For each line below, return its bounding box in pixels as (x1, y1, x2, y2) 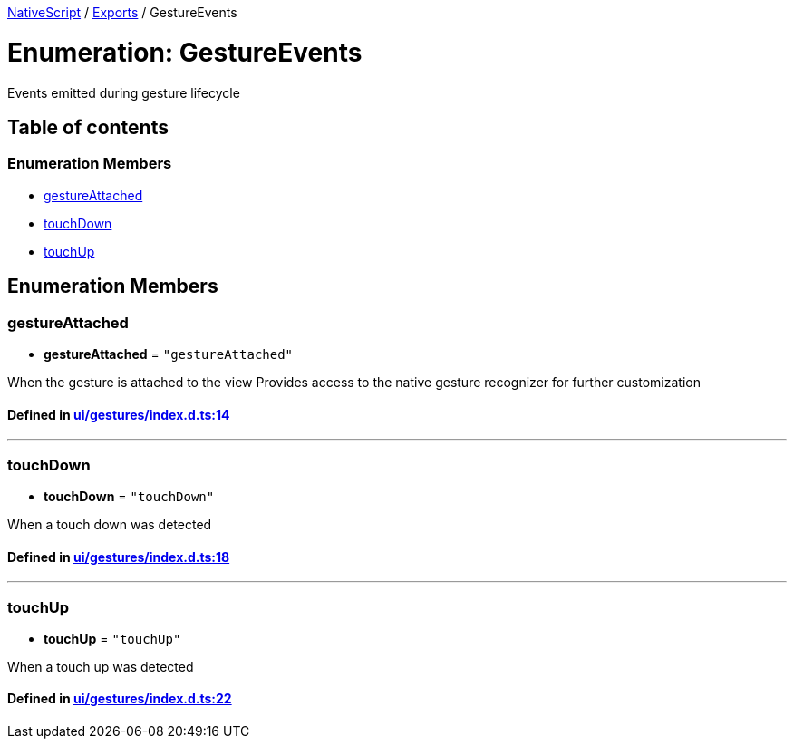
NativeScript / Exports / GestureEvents (7, 5, 237, 20)
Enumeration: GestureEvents (7, 36, 363, 68)
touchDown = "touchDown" (44, 488, 215, 504)
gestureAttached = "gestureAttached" (44, 345, 294, 362)
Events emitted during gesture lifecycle (7, 84, 240, 101)
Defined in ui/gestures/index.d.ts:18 (7, 548, 230, 565)
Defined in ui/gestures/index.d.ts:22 (7, 691, 232, 707)
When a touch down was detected (7, 516, 212, 532)
